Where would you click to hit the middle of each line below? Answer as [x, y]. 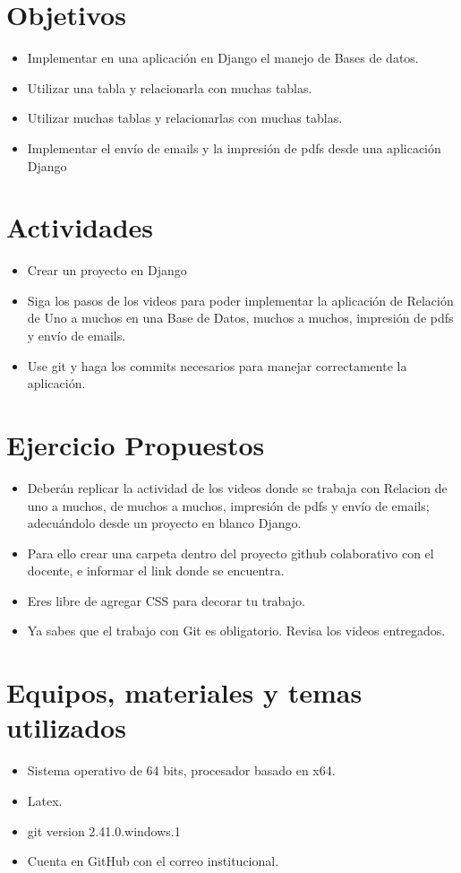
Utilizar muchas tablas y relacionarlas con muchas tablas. [185, 118]
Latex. [45, 800]
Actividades [80, 227]
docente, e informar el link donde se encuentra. [156, 570]
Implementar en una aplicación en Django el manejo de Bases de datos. [223, 58]
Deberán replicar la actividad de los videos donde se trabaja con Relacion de [237, 487]
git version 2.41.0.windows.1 [104, 830]
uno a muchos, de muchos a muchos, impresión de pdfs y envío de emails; [228, 505]
